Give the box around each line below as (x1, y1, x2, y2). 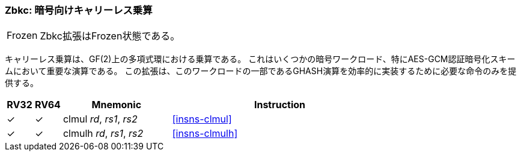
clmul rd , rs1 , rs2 (62, 113, 138, 126)
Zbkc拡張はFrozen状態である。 (40, 30, 180, 42)
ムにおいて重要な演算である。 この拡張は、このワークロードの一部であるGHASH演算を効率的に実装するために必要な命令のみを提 (5, 66, 517, 77)
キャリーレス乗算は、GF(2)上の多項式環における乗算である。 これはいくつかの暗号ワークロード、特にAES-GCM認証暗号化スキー (5, 54, 516, 65)
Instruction (254, 99, 306, 111)
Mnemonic (91, 99, 142, 111)
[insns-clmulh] (172, 127, 238, 140)
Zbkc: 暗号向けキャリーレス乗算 (5, 4, 153, 16)
